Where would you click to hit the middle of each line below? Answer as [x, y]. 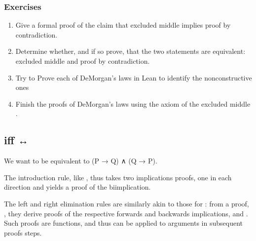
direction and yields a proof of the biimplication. [77, 187]
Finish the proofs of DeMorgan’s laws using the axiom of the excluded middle [133, 103]
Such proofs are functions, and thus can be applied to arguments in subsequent [124, 223]
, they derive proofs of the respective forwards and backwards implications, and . [126, 213]
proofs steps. [23, 232]
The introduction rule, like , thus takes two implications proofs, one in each [118, 177]
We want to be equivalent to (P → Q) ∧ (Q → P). [81, 161]
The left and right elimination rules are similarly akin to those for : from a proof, [127, 203]
